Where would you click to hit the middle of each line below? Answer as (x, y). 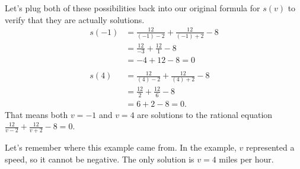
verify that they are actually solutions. (75, 19)
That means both (36, 114)
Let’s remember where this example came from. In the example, (121, 147)
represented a (270, 147)
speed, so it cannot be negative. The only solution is (100, 159)
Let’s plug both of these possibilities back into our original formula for (133, 8)
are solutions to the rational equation (205, 114)
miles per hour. (246, 159)
